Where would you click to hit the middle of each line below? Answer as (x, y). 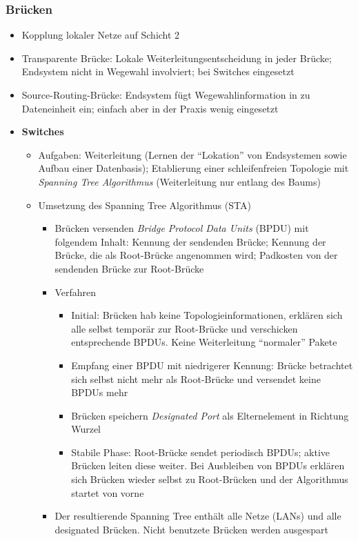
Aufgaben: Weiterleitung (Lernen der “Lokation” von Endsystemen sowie (192, 154)
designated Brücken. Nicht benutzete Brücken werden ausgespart (192, 529)
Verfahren (75, 292)
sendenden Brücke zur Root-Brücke (129, 268)
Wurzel (86, 429)
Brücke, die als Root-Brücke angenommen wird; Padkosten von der (196, 255)
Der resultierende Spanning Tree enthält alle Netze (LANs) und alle (198, 516)
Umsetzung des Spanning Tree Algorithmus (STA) (145, 205)
